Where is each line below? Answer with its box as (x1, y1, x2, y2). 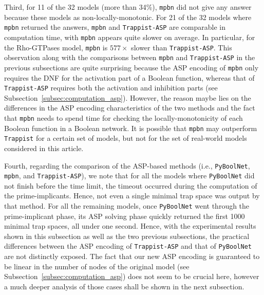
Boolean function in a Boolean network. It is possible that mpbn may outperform (4, 122, 257, 133)
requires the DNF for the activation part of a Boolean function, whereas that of (4, 72, 255, 83)
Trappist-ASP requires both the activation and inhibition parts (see (4, 82, 218, 93)
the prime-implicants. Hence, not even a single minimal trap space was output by (4, 190, 260, 201)
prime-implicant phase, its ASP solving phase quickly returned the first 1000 (4, 210, 245, 221)
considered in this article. (4, 142, 84, 153)
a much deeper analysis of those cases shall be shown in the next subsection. (4, 281, 244, 291)
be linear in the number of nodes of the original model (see (4, 261, 190, 271)
